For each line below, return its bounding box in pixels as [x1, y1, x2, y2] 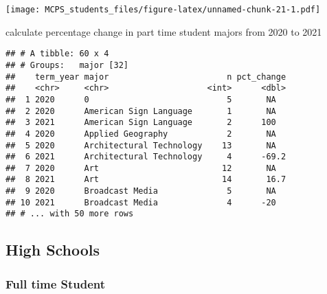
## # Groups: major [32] [5, 60, 128, 70]
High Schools [5, 239, 100, 260]
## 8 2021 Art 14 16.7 [5, 174, 286, 185]
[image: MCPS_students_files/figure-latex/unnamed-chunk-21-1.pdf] [5, 5, 321, 14]
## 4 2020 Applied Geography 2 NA [5, 128, 276, 139]
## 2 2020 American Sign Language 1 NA [5, 106, 276, 116]
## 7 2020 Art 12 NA [5, 163, 276, 173]
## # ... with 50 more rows [5, 209, 134, 219]
